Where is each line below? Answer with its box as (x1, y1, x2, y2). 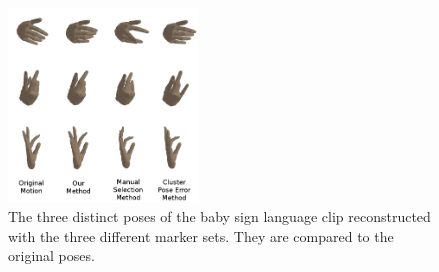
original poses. (8, 245, 95, 266)
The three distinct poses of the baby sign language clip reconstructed (8, 206, 431, 227)
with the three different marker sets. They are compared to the (8, 225, 394, 246)
